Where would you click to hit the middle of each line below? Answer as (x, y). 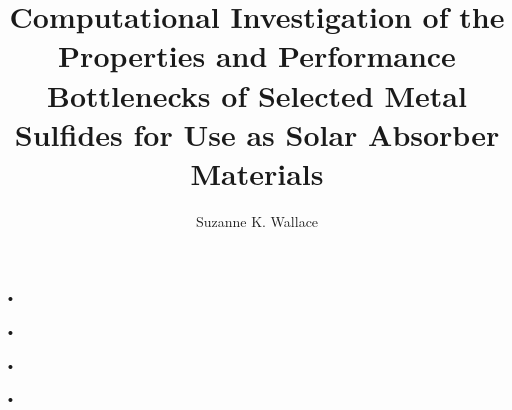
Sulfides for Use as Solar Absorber (257, 133)
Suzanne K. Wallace (257, 220)
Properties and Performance (257, 55)
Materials (257, 172)
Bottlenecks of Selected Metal (257, 94)
